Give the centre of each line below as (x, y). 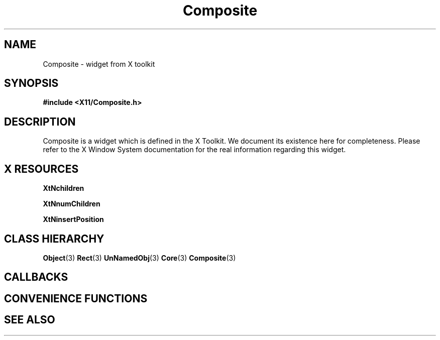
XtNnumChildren (72, 204)
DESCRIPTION (40, 122)
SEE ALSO (30, 320)
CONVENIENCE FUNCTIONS (76, 298)
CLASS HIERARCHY (54, 239)
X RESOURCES (41, 169)
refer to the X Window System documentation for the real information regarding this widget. (194, 150)
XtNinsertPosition (73, 219)
